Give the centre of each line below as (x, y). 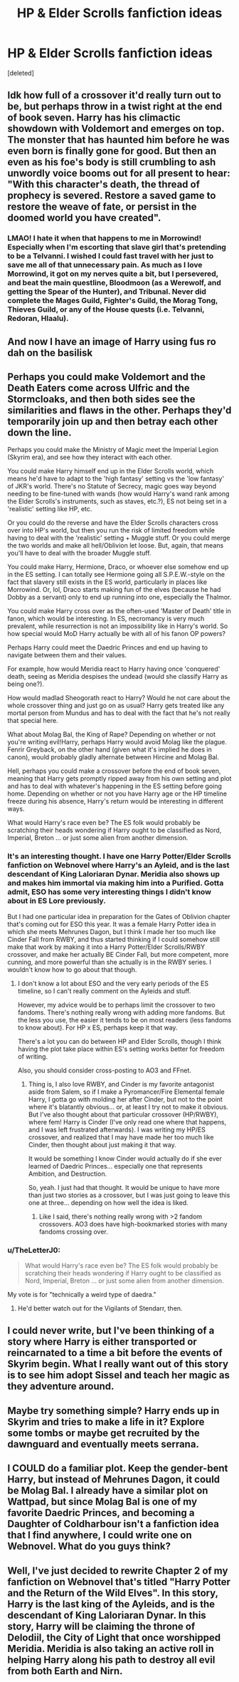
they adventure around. (61, 1386)
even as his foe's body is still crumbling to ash (112, 162)
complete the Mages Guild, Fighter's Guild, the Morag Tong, (113, 301)
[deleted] (21, 73)
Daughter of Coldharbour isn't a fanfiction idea (113, 1524)
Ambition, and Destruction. (68, 1174)
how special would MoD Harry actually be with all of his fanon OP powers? (117, 634)
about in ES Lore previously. (57, 901)
